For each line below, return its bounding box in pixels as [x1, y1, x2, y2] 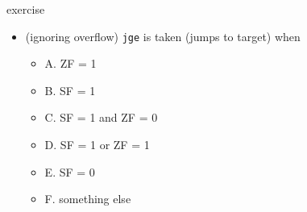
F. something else [44, 190, 131, 207]
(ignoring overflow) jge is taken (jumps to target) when [25, 27, 301, 44]
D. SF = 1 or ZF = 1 [44, 136, 150, 153]
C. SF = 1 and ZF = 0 [44, 109, 158, 126]
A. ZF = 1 [44, 55, 97, 72]
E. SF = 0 [44, 163, 95, 180]
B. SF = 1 [44, 81, 96, 98]
